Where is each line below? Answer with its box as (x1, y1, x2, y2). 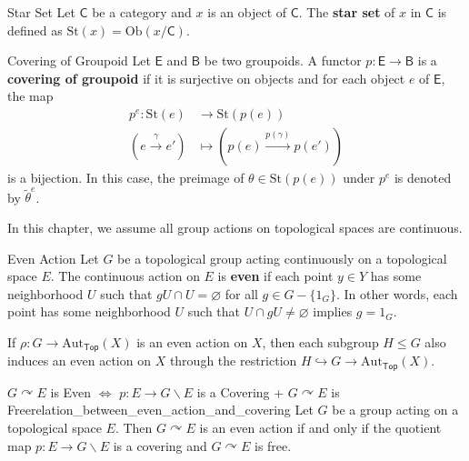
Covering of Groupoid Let (7, 51, 151, 70)
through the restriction (169, 351, 297, 370)
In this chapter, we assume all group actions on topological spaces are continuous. (7, 217, 463, 236)
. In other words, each (336, 284, 458, 303)
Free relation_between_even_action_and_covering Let (7, 400, 314, 419)
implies (313, 302, 353, 321)
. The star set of (298, 3, 395, 21)
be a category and (92, 3, 192, 21)
